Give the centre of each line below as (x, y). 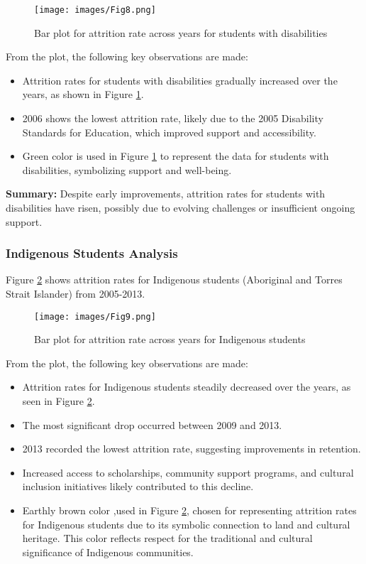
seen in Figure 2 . (59, 401)
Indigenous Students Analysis (92, 253)
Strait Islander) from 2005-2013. (76, 293)
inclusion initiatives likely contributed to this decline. (138, 486)
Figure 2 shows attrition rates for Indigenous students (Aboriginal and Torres (174, 280)
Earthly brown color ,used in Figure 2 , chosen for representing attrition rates (189, 510)
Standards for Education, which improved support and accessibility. (169, 132)
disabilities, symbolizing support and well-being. (127, 169)
